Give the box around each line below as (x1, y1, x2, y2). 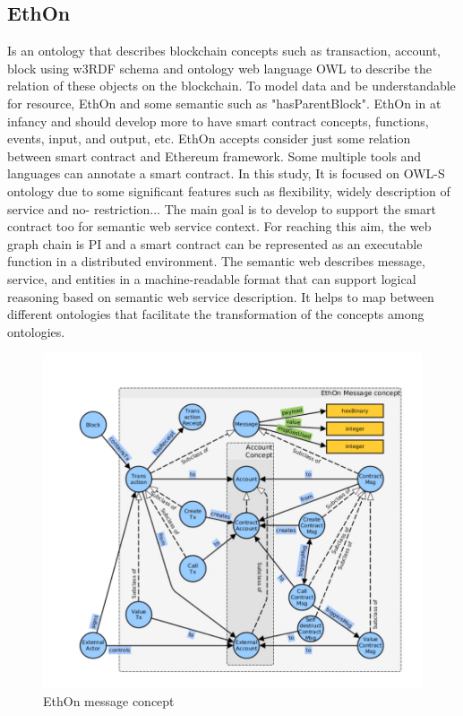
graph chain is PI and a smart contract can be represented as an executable (7, 234, 423, 253)
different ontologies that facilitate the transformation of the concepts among (7, 305, 424, 323)
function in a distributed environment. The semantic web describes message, (7, 252, 425, 271)
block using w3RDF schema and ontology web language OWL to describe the (7, 58, 432, 77)
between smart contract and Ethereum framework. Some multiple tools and (7, 146, 422, 165)
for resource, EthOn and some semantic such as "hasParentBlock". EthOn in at (7, 93, 442, 112)
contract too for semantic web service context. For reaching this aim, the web (7, 217, 432, 236)
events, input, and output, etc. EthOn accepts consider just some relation (7, 129, 411, 148)
